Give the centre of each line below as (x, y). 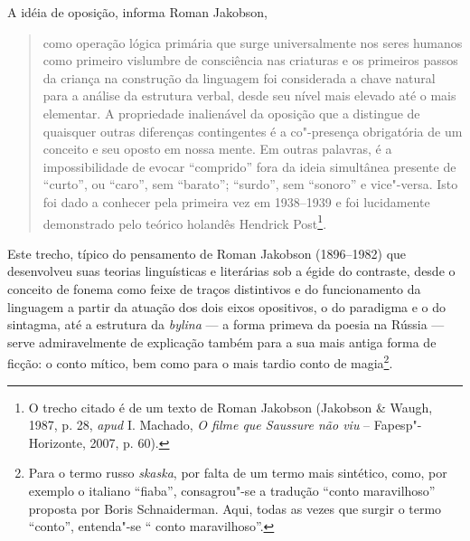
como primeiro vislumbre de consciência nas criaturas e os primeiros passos (250, 60)
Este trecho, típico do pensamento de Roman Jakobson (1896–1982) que (207, 253)
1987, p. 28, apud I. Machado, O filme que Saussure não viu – (199, 425)
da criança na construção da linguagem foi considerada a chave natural (239, 77)
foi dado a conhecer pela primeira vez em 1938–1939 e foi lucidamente (236, 201)
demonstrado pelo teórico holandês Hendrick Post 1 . (185, 222)
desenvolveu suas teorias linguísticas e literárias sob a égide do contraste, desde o (231, 271)
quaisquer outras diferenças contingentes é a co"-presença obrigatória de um (253, 131)
